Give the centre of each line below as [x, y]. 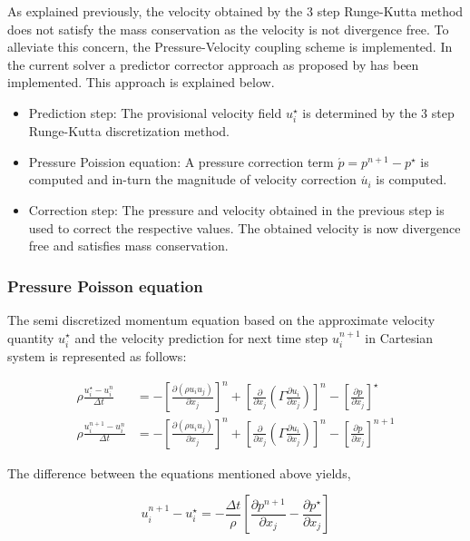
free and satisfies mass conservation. [128, 246]
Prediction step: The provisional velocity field [155, 112]
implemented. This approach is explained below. [141, 82]
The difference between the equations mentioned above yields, [179, 472]
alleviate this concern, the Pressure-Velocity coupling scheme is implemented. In [230, 47]
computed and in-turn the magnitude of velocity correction [192, 179]
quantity [31, 337]
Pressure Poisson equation [105, 285]
